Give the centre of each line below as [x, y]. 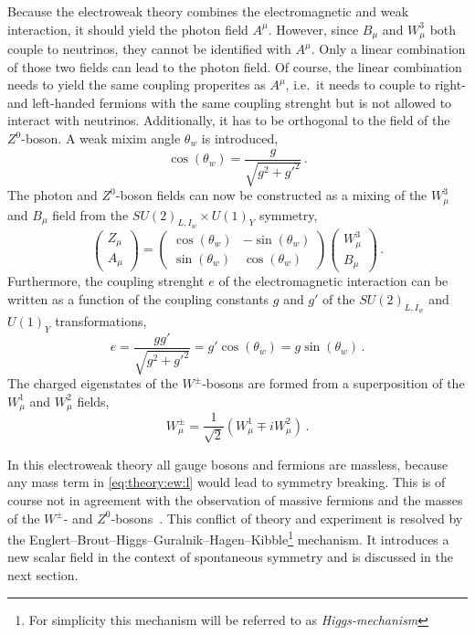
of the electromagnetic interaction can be [333, 281]
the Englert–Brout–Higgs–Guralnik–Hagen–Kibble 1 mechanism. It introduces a [228, 538]
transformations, [101, 321]
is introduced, [240, 138]
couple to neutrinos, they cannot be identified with [149, 49]
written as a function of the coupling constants [138, 298]
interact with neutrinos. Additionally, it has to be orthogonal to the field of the [229, 120]
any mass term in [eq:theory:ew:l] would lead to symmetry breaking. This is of [227, 482]
